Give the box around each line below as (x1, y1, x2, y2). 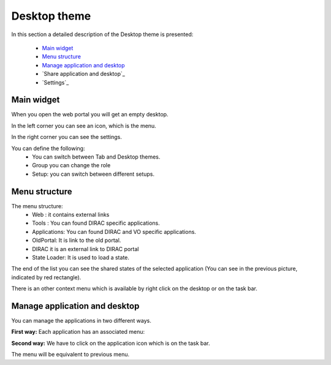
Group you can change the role (32, 162, 111, 169)
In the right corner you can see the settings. (11, 134, 123, 141)
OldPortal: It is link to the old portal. (32, 236, 121, 244)
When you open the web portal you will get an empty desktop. (11, 111, 169, 118)
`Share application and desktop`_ (42, 70, 125, 78)
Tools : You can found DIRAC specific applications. (32, 219, 160, 227)
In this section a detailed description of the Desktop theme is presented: (11, 31, 194, 38)
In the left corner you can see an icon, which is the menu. (11, 122, 156, 129)
